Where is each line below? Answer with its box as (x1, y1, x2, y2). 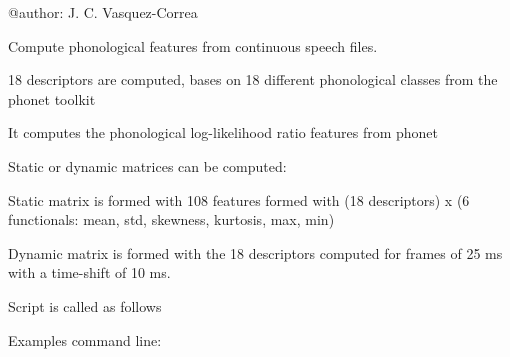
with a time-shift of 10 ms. (8, 262, 171, 283)
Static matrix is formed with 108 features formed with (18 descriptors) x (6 (8, 189, 470, 210)
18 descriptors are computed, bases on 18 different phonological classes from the (8, 69, 498, 90)
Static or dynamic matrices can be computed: (8, 155, 287, 176)
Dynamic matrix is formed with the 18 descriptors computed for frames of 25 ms (8, 242, 503, 263)
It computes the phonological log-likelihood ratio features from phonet (8, 122, 439, 143)
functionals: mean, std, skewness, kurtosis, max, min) (8, 209, 335, 230)
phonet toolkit (8, 88, 96, 109)
